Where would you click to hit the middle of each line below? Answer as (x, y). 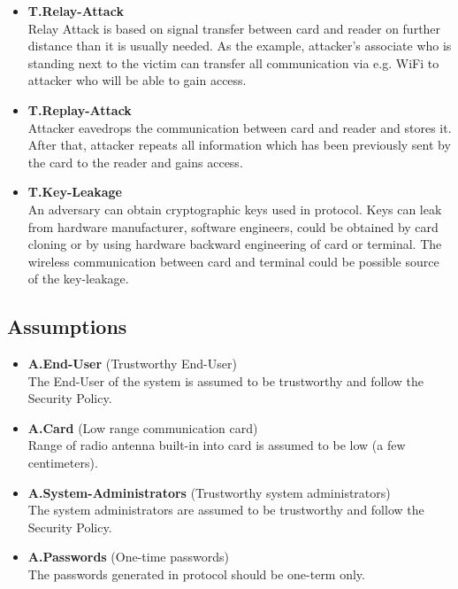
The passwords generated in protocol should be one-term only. (196, 574)
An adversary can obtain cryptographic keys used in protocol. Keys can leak (235, 209)
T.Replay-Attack (80, 109)
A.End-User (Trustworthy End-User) (132, 364)
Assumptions (67, 326)
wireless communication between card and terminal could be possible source (233, 261)
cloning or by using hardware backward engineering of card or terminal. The (235, 244)
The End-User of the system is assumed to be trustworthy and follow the (226, 380)
